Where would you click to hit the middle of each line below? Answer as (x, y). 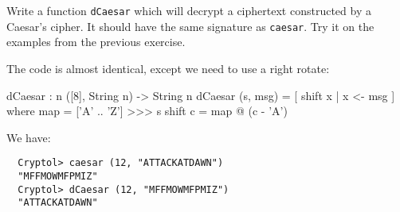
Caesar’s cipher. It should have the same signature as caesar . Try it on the (190, 26)
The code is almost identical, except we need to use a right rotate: (168, 68)
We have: (29, 137)
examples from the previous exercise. (96, 42)
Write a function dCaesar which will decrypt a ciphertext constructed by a (189, 10)
